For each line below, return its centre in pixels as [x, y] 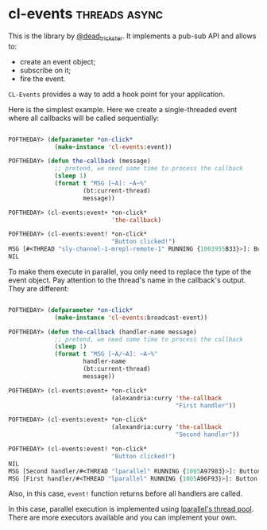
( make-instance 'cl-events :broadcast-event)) [131, 318]
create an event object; [58, 61]
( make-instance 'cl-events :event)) [113, 147]
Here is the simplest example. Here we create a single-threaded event [123, 109]
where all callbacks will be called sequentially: [84, 118]
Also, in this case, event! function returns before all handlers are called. [126, 493]
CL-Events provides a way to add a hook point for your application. [116, 94]
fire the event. [43, 78]
